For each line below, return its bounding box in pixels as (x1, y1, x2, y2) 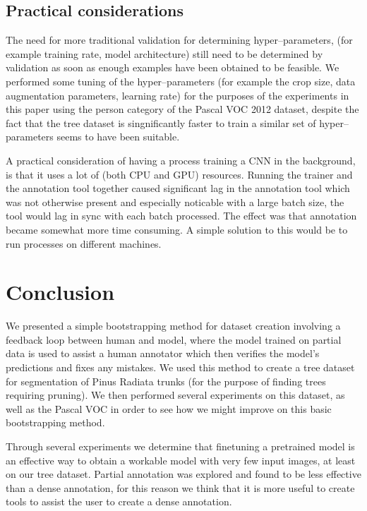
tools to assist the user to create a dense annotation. (6, 494, 232, 509)
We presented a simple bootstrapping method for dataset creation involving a (6, 318, 341, 333)
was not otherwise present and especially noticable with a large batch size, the (6, 194, 344, 209)
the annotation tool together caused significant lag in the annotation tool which (6, 181, 350, 196)
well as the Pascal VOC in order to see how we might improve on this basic (6, 401, 332, 416)
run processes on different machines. (6, 236, 162, 251)
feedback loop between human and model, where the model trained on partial (6, 332, 342, 347)
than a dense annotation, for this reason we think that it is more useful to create (6, 480, 355, 495)
